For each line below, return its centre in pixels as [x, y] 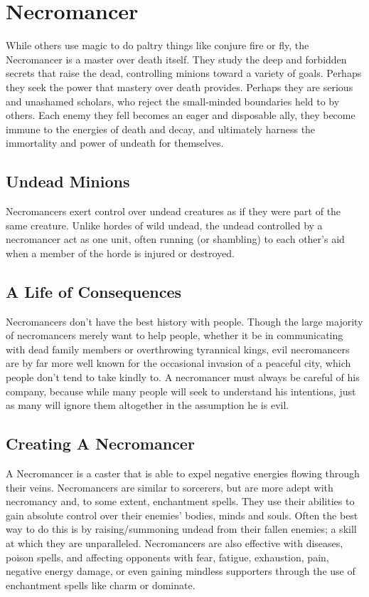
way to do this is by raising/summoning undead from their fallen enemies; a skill [181, 529]
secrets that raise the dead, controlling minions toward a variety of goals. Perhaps [184, 73]
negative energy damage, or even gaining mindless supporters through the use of [181, 571]
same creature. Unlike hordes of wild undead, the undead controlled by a [164, 225]
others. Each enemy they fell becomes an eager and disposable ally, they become [181, 115]
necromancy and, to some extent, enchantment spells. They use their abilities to [180, 501]
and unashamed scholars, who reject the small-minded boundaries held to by [173, 101]
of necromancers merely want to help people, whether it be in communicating [175, 335]
